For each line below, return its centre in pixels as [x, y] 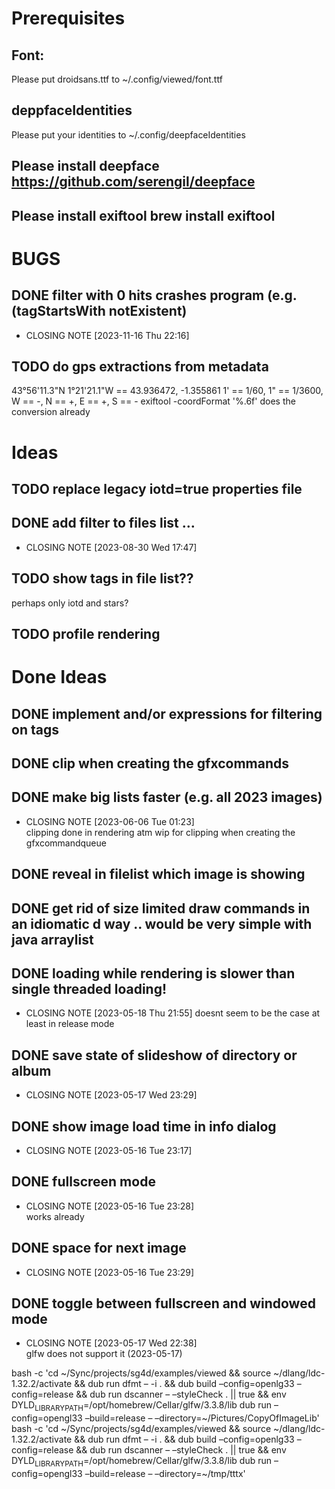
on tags [35, 729]
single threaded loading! [89, 988]
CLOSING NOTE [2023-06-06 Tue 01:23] [110, 821]
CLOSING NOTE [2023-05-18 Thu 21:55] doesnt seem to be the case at [173, 1013]
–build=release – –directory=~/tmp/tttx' [165, 1474]
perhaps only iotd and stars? [70, 603]
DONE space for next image [99, 1248]
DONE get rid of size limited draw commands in [161, 908]
